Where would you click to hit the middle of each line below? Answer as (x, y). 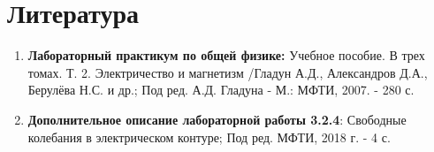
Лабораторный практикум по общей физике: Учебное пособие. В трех (226, 55)
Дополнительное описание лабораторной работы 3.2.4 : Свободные (217, 119)
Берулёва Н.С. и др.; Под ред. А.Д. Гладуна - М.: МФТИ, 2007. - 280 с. (221, 90)
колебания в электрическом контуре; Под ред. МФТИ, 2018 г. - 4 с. (209, 137)
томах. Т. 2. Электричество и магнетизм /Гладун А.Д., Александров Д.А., (228, 72)
